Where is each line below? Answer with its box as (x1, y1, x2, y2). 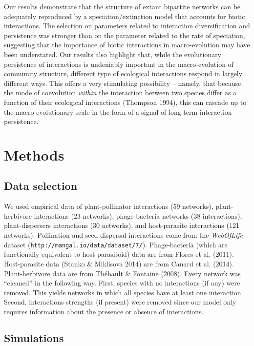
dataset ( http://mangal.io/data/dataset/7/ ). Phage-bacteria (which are (4, 239, 228, 249)
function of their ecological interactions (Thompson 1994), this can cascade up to (4, 97, 247, 107)
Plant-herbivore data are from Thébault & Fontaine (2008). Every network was (4, 268, 241, 278)
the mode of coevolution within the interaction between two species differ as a (4, 87, 237, 98)
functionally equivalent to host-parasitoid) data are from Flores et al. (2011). (4, 249, 234, 259)
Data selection (4, 178, 78, 193)
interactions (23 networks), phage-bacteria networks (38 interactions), (34, 210, 242, 221)
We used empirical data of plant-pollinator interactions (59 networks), (4, 201, 213, 211)
